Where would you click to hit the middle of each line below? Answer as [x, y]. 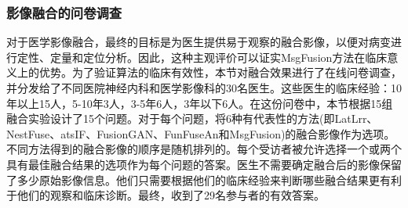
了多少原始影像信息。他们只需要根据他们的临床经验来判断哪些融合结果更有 [199, 179]
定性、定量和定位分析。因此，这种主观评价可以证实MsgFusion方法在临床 [202, 57]
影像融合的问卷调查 [64, 12]
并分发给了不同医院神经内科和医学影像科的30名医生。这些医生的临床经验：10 [204, 88]
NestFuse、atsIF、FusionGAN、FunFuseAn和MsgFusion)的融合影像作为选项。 [201, 133]
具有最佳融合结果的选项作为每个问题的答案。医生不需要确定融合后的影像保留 [204, 164]
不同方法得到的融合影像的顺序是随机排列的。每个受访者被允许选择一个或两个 [204, 149]
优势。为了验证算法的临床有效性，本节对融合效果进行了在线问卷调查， [220, 72]
